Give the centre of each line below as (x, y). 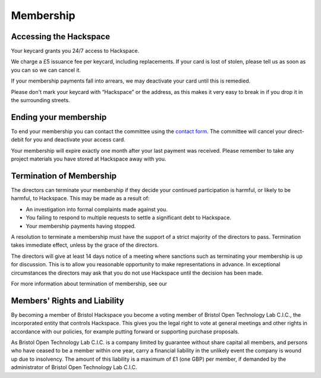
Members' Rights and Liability (67, 300)
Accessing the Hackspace (60, 37)
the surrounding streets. (41, 100)
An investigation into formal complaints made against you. (97, 209)
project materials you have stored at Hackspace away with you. (89, 159)
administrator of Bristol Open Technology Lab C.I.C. (74, 367)
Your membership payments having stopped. (81, 226)
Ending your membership (59, 117)
